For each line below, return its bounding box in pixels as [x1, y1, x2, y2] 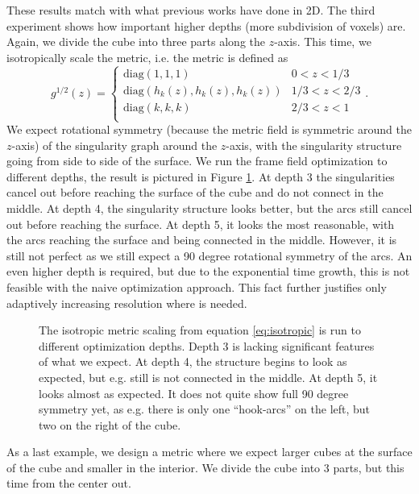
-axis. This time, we [274, 33, 371, 50]
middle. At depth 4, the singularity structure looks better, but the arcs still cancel [6, 199, 413, 216]
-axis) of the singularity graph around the [11, 136, 218, 153]
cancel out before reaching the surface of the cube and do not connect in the [6, 184, 384, 201]
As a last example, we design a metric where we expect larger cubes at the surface [6, 443, 413, 460]
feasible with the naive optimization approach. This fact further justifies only [6, 278, 387, 295]
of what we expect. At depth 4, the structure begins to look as [39, 353, 347, 370]
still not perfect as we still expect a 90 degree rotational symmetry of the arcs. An [6, 247, 413, 264]
